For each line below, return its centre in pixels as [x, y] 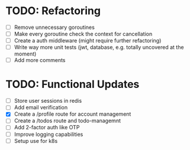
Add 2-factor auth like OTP [47, 128]
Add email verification [41, 107]
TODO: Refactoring [53, 11]
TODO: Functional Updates [73, 84]
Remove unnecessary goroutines [54, 27]
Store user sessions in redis [48, 101]
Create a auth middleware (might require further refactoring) [88, 41]
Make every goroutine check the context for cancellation [83, 34]
